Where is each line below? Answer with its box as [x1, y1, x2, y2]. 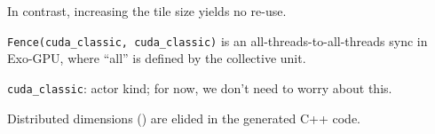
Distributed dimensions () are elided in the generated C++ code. [7, 108, 360, 127]
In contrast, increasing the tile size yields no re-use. [7, 2, 287, 20]
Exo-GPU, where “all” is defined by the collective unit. [7, 49, 306, 67]
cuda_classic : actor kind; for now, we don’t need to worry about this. [7, 78, 392, 97]
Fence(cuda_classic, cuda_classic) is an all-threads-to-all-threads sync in [7, 31, 428, 50]
